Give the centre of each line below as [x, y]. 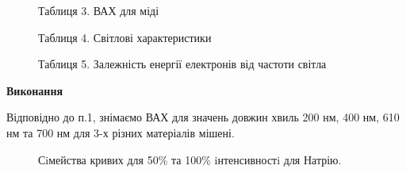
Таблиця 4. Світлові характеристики [125, 37]
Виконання [35, 90]
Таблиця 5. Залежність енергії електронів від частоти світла [182, 64]
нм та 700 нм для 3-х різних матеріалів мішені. [121, 132]
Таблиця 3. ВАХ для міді [99, 10]
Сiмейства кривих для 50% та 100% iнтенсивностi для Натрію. [190, 159]
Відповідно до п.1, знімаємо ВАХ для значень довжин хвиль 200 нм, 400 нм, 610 [203, 117]
